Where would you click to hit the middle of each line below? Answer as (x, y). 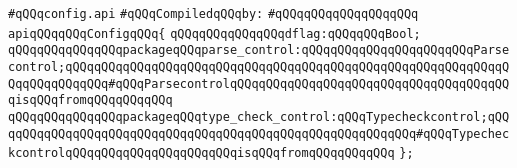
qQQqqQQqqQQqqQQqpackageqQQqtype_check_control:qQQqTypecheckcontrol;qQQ (259, 116)
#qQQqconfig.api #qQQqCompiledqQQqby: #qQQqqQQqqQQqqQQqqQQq (213, 14)
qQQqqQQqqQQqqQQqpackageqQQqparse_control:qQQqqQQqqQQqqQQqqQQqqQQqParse (259, 50)
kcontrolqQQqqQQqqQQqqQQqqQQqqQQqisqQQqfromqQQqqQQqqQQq (201, 153)
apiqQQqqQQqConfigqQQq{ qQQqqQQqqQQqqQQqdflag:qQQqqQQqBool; (214, 33)
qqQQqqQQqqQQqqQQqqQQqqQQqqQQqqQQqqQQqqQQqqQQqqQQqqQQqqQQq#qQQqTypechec (259, 133)
